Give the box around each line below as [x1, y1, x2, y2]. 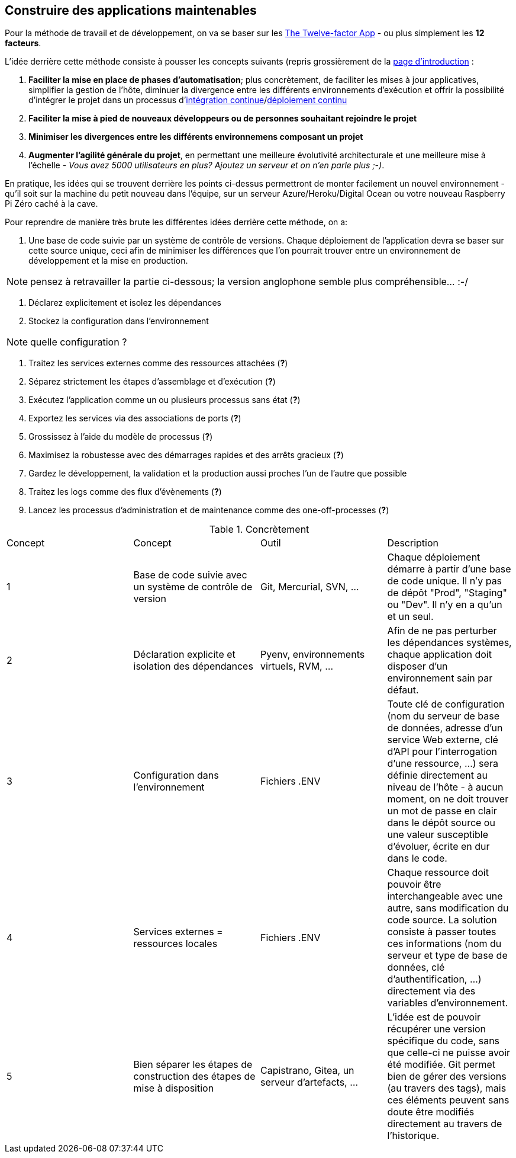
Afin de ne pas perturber [387, 625, 497, 637]
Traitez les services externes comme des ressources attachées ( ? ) [28, 358, 288, 369]
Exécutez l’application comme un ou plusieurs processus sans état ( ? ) [28, 395, 301, 405]
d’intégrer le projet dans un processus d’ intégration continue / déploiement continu [28, 95, 347, 105]
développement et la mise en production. [28, 255, 188, 266]
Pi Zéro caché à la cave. [5, 199, 98, 209]
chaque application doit [387, 648, 492, 661]
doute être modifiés [387, 1106, 475, 1118]
